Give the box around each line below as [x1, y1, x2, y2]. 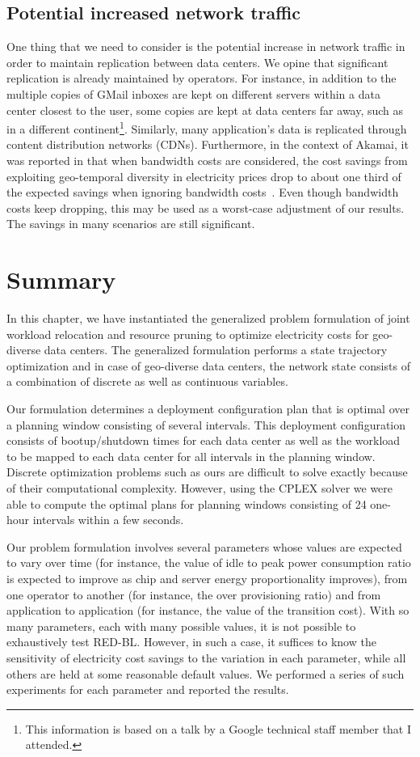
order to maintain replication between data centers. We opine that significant [6, 53, 388, 70]
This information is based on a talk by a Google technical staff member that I [25, 720, 412, 737]
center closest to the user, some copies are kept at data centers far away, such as [6, 101, 404, 118]
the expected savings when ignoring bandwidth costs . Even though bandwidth [6, 184, 399, 201]
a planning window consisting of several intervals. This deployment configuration [6, 416, 406, 433]
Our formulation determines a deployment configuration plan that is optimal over [6, 400, 409, 417]
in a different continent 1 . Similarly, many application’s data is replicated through [6, 118, 407, 137]
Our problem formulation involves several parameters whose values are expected [6, 538, 402, 555]
